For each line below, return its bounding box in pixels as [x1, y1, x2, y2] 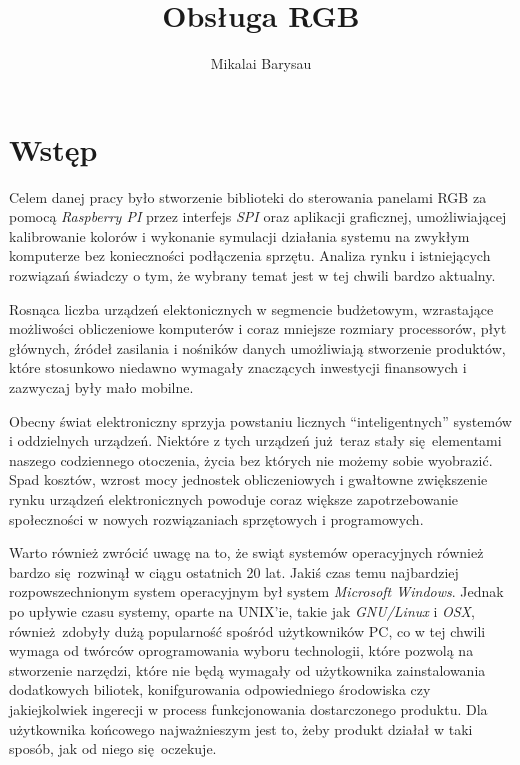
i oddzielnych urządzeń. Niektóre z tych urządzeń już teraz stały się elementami [9, 430, 502, 451]
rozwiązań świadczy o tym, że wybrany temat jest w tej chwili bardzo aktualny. [9, 265, 496, 286]
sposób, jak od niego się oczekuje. [9, 738, 217, 759]
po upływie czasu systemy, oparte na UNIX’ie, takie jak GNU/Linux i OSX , [9, 600, 475, 621]
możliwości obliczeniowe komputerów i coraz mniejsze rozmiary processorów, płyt [9, 318, 507, 339]
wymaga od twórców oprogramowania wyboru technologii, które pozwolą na [9, 640, 474, 661]
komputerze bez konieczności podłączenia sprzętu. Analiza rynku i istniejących [9, 245, 491, 266]
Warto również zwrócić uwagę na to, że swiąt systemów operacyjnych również [9, 542, 484, 563]
